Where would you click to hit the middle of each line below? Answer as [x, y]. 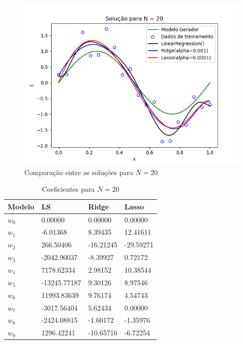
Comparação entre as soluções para [79, 172]
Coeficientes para [68, 189]
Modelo [21, 206]
